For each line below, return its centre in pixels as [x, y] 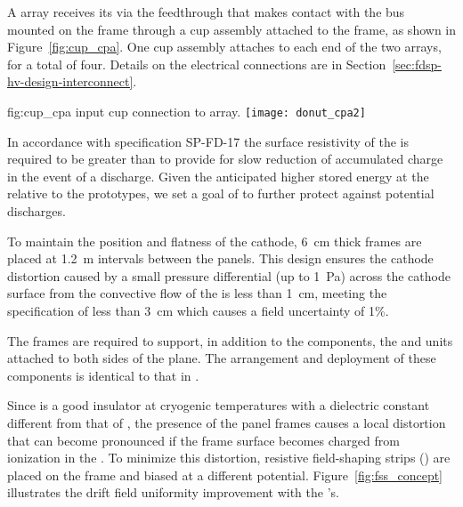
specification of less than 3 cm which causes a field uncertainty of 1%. [198, 310]
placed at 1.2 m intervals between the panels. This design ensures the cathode [220, 258]
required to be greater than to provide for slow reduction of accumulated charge [225, 159]
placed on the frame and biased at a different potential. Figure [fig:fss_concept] [225, 475]
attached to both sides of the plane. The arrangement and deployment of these [222, 358]
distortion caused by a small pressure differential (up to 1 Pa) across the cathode [229, 275]
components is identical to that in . [103, 375]
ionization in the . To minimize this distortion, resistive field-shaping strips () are [229, 458]
